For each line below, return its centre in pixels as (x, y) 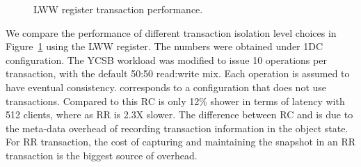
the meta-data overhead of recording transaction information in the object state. (177, 128)
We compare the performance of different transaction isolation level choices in (171, 32)
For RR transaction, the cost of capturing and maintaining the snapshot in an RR (181, 142)
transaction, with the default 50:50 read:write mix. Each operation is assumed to (178, 73)
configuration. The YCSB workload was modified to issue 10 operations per (166, 59)
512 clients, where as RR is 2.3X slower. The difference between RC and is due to (179, 114)
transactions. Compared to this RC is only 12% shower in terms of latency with (175, 101)
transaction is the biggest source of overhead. (102, 155)
